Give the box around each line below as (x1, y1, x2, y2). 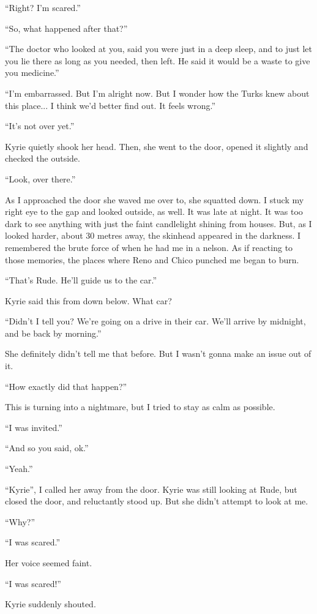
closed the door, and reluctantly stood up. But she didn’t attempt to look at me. (5, 495, 308, 507)
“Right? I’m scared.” (5, 1, 81, 13)
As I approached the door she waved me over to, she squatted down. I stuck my (5, 193, 304, 206)
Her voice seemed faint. (5, 556, 92, 569)
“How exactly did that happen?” (5, 380, 127, 392)
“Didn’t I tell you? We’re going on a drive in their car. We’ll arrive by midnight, (5, 315, 306, 328)
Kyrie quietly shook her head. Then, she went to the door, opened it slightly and (5, 140, 308, 152)
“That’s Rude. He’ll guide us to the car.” (5, 274, 157, 286)
